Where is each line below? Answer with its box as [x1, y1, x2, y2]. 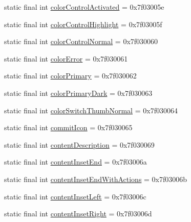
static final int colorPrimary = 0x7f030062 [4, 70, 137, 81]
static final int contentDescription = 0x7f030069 [4, 139, 155, 150]
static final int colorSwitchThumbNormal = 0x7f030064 [4, 105, 178, 115]
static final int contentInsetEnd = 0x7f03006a [4, 156, 147, 167]
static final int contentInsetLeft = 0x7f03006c [4, 191, 146, 201]
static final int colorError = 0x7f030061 [4, 53, 128, 64]
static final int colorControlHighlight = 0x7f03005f [4, 18, 162, 29]
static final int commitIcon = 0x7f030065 [4, 122, 133, 133]
